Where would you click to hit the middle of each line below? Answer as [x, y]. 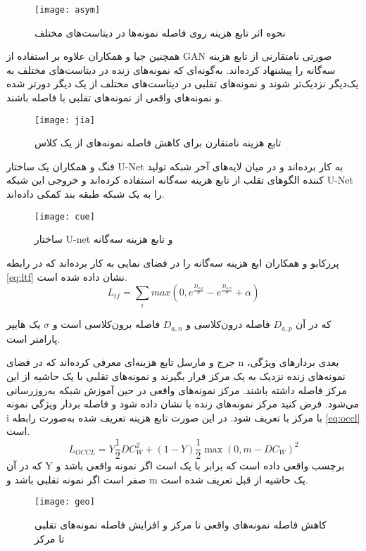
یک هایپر [24, 324]
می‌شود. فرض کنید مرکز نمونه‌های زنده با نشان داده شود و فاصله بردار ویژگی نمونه [183, 404]
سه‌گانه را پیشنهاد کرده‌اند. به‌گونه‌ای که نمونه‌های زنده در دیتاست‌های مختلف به [171, 69]
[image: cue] [65, 216]
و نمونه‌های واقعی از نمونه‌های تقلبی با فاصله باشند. [114, 97]
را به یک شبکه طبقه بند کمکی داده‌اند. [86, 194]
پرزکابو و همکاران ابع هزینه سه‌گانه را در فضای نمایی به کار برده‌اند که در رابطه [173, 262]
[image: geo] [65, 502]
